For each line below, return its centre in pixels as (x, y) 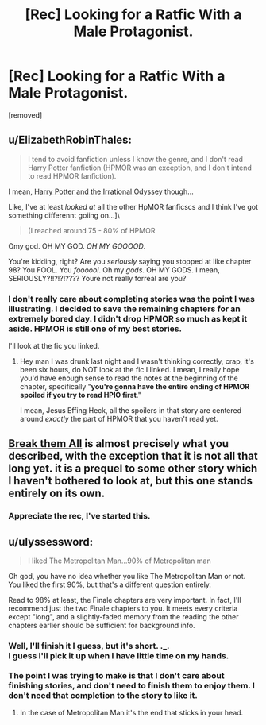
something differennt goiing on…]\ (64, 215)
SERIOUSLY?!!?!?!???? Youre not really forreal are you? (97, 278)
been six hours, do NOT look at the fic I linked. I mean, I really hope (129, 370)
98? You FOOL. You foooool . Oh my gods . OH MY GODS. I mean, (114, 270)
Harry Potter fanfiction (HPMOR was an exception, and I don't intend (140, 168)
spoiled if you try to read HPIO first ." (80, 395)
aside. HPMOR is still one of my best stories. (95, 329)
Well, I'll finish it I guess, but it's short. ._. (89, 646)
